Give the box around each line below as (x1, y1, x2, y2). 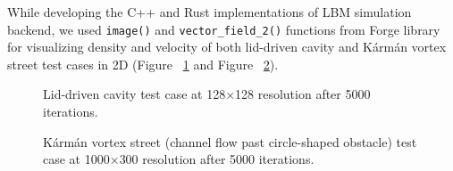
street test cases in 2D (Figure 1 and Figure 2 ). (7, 54, 279, 73)
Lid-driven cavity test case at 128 (43, 85, 226, 103)
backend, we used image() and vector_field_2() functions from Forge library (7, 20, 440, 38)
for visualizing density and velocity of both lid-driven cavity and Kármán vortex (7, 37, 447, 56)
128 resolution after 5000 (235, 85, 371, 103)
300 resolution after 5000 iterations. (119, 150, 315, 168)
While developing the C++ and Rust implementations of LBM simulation (7, 3, 412, 20)
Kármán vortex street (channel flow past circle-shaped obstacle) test (43, 132, 417, 151)
